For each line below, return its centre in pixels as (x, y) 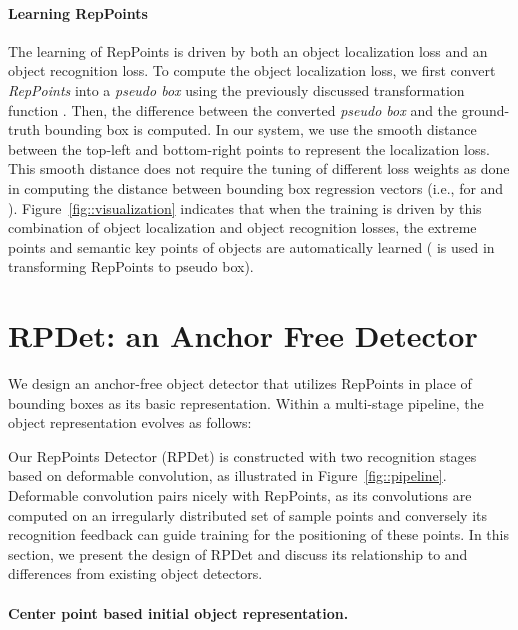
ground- (485, 109)
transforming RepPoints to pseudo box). (131, 266)
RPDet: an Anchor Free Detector (243, 335)
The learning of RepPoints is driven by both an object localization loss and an (248, 50)
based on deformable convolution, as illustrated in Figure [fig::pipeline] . (227, 475)
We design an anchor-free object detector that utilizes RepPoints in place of (240, 383)
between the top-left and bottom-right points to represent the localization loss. (249, 148)
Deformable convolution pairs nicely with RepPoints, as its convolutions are (240, 495)
